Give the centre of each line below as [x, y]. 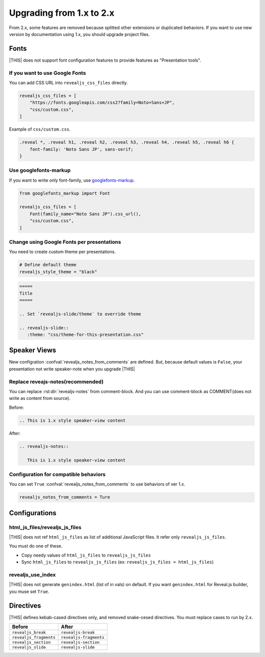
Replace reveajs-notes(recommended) [56, 382]
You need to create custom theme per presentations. [62, 252]
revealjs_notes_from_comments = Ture [65, 497]
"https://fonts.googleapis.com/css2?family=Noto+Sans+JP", [102, 103]
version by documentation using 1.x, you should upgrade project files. [79, 34]
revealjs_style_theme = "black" [58, 272]
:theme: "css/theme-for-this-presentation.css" [86, 334]
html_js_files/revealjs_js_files [45, 527]
